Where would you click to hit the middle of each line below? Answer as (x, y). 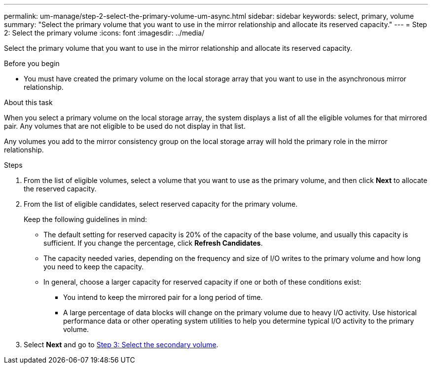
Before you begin (32, 63)
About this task (28, 102)
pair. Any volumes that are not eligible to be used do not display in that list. (125, 126)
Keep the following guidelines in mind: (86, 219)
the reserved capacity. (60, 189)
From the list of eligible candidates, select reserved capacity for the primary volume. (161, 204)
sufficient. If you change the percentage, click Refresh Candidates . (153, 243)
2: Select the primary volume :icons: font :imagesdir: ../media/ (104, 33)
